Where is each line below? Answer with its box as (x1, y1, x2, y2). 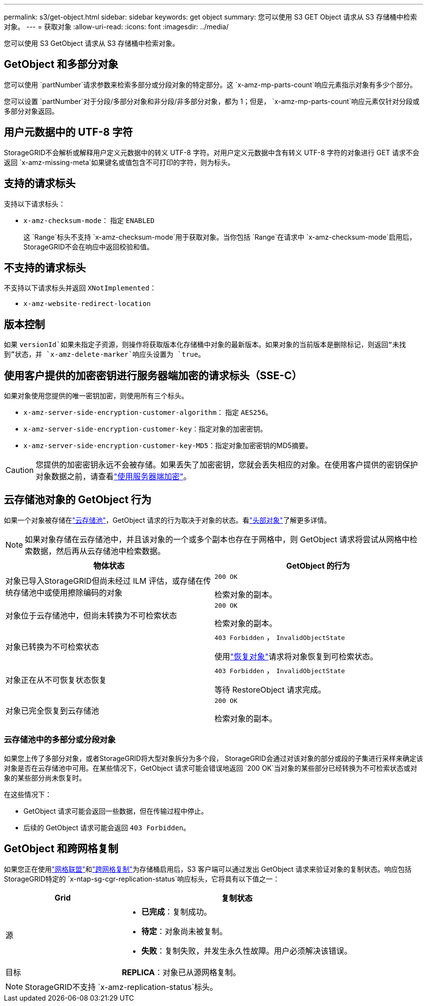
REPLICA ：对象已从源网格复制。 (122, 967, 241, 977)
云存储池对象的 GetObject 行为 (4, 493, 152, 506)
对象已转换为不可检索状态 (5, 641, 99, 652)
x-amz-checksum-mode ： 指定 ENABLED (23, 216, 155, 225)
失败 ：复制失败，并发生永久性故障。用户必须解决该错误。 (141, 945, 352, 956)
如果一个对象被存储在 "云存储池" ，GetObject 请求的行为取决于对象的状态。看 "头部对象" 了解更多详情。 (4, 515, 331, 524)
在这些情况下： (4, 790, 52, 799)
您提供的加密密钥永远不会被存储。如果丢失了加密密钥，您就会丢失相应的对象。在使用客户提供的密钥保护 (36, 460, 418, 470)
